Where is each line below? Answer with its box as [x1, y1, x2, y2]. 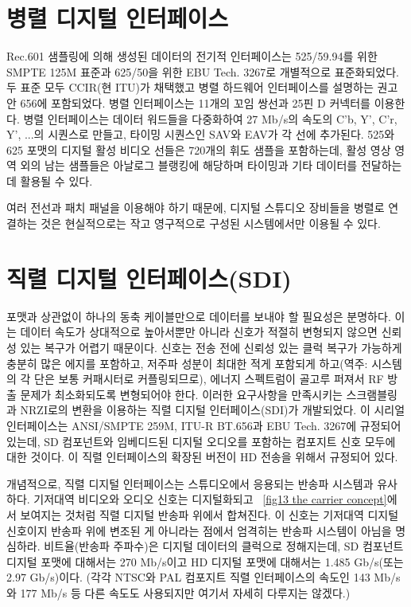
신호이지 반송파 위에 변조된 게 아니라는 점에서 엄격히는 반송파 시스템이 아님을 [6, 522, 392, 538]
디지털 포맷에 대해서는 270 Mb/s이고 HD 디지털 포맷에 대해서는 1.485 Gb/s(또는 [6, 553, 404, 570]
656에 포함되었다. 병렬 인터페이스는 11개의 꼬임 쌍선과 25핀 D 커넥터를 [20, 94, 370, 111]
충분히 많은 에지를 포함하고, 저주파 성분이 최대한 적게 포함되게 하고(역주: [6, 354, 368, 371]
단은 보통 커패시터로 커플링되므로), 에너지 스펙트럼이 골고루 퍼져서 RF [34, 370, 384, 387]
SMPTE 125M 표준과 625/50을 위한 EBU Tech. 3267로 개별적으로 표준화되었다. [6, 63, 399, 80]
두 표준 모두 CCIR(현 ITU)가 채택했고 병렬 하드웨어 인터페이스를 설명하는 [6, 79, 374, 96]
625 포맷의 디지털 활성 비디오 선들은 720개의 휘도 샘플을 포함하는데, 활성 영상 [6, 141, 391, 158]
